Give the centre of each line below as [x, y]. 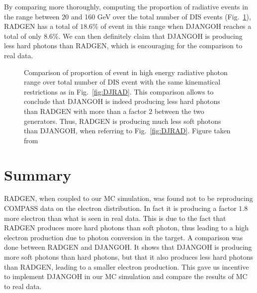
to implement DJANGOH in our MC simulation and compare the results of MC [126, 276]
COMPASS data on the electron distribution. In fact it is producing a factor [120, 208]
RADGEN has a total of [41, 26]
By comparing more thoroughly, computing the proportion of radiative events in [126, 6]
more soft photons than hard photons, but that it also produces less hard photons [128, 257]
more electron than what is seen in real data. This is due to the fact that [115, 218]
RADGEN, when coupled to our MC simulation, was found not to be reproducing [128, 198]
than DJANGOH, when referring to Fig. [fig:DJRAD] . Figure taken [127, 131]
